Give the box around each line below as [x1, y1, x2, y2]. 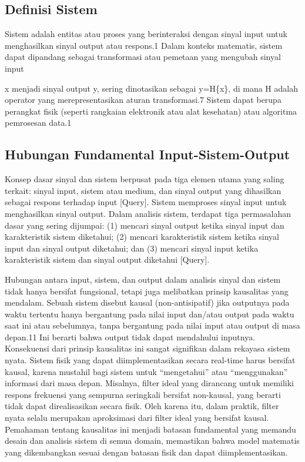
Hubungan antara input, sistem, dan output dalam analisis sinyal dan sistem [5, 273, 281, 285]
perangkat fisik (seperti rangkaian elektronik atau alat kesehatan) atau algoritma [5, 105, 297, 117]
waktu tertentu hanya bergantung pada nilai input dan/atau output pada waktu [5, 307, 294, 320]
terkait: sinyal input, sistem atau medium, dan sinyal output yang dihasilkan [5, 184, 281, 196]
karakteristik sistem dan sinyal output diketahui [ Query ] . [5, 253, 210, 266]
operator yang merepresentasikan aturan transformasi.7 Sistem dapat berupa [5, 93, 281, 106]
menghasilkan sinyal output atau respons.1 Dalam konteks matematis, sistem [5, 39, 283, 51]
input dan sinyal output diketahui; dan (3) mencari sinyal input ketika [5, 242, 259, 254]
